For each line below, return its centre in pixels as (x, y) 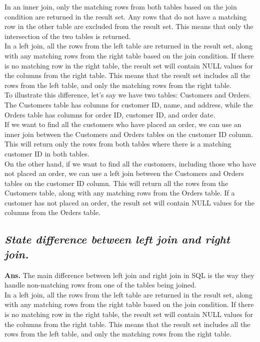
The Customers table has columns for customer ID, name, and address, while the (129, 104)
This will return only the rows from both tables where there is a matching (118, 144)
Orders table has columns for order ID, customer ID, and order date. (110, 114)
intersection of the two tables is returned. (68, 36)
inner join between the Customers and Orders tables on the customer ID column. (129, 134)
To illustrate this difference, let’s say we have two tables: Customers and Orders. (128, 95)
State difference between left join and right (117, 239)
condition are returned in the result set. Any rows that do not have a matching (126, 16)
